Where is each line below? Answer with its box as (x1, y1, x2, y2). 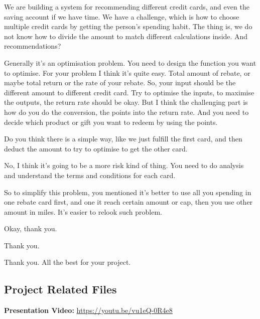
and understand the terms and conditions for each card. (4, 170, 176, 180)
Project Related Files (4, 281, 117, 297)
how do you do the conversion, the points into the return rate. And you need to (4, 106, 249, 117)
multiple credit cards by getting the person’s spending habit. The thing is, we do (4, 21, 252, 32)
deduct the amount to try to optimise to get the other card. (4, 143, 188, 153)
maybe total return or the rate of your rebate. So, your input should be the (4, 77, 236, 88)
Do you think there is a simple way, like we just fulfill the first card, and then (4, 133, 242, 144)
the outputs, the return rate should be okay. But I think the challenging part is (4, 97, 248, 107)
